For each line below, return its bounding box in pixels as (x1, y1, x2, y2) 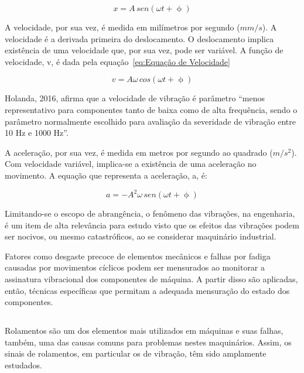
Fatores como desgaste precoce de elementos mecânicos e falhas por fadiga (5, 249, 271, 262)
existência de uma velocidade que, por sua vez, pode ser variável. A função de (5, 44, 283, 56)
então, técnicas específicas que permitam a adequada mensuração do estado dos (5, 284, 290, 296)
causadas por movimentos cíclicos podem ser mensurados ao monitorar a (5, 261, 265, 273)
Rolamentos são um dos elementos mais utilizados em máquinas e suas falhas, (5, 324, 283, 337)
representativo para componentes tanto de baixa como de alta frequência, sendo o (5, 103, 298, 115)
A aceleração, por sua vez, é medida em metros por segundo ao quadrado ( (5, 146, 273, 158)
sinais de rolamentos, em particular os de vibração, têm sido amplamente (5, 347, 267, 360)
